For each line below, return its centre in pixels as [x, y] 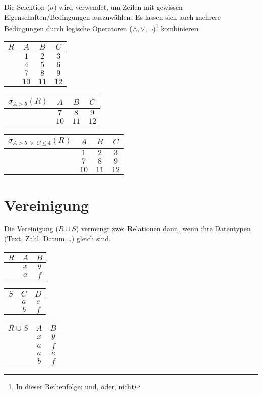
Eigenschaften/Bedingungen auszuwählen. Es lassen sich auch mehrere [113, 16]
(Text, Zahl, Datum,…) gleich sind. [57, 239]
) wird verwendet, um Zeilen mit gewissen [118, 7]
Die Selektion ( [27, 7]
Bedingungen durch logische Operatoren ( [68, 28]
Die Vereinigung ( [31, 229]
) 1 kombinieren [176, 28]
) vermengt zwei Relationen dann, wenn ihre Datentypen [163, 229]
